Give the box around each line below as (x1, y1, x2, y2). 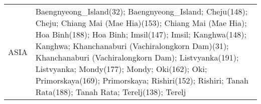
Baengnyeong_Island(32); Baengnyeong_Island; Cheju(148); (35, 5, 248, 17)
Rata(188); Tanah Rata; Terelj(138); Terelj (35, 86, 186, 97)
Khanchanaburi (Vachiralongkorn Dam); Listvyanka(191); (35, 51, 239, 63)
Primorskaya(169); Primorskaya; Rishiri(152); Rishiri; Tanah (35, 74, 248, 86)
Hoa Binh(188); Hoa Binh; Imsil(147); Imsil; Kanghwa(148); (35, 28, 246, 40)
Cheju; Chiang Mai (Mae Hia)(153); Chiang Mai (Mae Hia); (35, 17, 247, 28)
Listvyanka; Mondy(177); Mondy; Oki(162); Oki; (35, 63, 207, 74)
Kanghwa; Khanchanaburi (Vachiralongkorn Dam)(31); (35, 40, 229, 51)
